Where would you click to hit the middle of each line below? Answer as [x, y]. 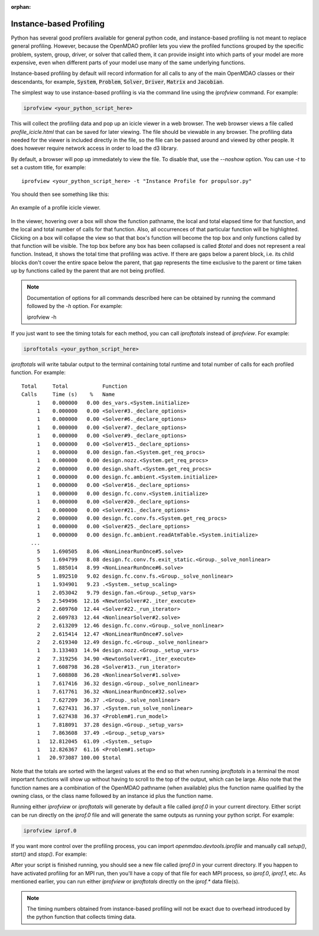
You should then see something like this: [60, 194]
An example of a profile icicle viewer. [56, 208]
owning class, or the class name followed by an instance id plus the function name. [112, 796]
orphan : [21, 7]
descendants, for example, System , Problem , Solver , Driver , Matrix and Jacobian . [118, 81]
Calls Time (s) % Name [68, 395]
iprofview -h [42, 317]
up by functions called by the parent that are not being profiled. [88, 271]
